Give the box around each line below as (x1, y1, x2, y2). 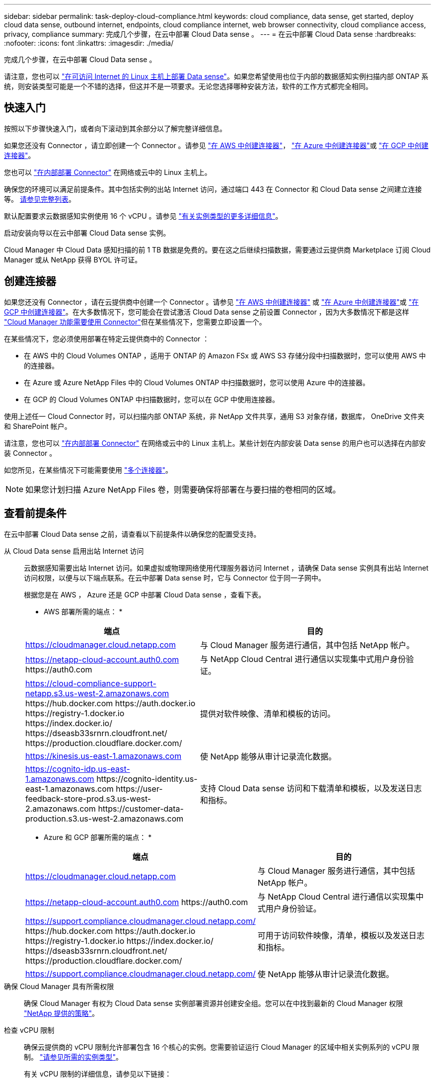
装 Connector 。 (4, 448, 57, 457)
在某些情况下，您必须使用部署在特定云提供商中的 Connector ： (4, 334, 210, 343)
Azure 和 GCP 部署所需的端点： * (44, 832, 152, 841)
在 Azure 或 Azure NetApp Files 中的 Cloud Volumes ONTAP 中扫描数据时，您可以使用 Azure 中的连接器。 (24, 378, 369, 387)
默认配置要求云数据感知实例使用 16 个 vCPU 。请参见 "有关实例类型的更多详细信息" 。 (4, 211, 283, 220)
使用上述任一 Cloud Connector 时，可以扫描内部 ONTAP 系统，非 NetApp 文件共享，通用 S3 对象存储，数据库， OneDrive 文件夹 (4, 412, 425, 420)
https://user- (116, 783, 163, 794)
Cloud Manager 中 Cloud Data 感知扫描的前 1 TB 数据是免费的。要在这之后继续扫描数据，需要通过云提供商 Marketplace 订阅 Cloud (4, 245, 431, 254)
